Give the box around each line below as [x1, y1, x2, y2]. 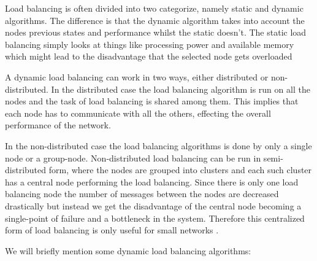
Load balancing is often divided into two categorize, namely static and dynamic [5, 2, 304, 14]
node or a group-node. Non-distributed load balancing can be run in [5, 151, 261, 164]
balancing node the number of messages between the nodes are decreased [5, 187, 279, 200]
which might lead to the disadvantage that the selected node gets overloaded [5, 50, 292, 63]
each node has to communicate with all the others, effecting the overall [5, 106, 271, 119]
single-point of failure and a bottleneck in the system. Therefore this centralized [5, 211, 305, 224]
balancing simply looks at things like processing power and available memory [5, 37, 294, 50]
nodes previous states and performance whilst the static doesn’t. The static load [5, 26, 307, 39]
